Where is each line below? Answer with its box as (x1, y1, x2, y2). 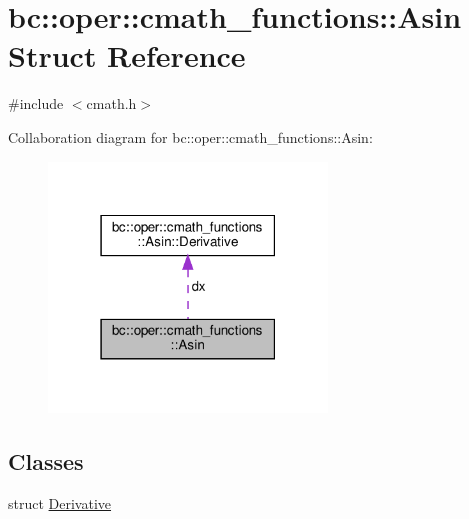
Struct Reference (8, 35, 246, 76)
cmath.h (86, 93, 137, 114)
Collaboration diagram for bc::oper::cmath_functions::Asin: (8, 126, 373, 147)
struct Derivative (8, 493, 112, 514)
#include (8, 93, 64, 114)
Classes (8, 446, 84, 477)
